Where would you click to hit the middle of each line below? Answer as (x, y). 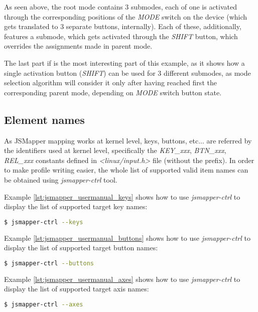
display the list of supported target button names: (81, 248)
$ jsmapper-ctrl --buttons (49, 263)
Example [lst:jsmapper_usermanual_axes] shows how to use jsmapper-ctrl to (122, 279)
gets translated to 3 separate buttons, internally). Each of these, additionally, (123, 26)
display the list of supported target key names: (76, 206)
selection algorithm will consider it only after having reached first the (110, 83)
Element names (44, 119)
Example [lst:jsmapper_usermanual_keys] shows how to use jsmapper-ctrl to (122, 196)
